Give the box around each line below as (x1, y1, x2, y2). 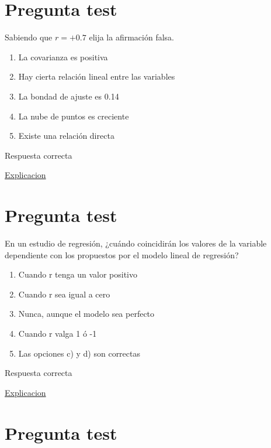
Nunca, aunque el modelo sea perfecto (18, 307, 155, 320)
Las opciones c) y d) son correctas (18, 347, 141, 359)
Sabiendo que (5, 31, 53, 43)
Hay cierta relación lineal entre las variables (18, 70, 175, 83)
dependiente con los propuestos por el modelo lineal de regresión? (5, 248, 239, 261)
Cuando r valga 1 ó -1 (18, 327, 97, 339)
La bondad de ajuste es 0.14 (18, 90, 119, 102)
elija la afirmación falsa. (89, 31, 174, 43)
